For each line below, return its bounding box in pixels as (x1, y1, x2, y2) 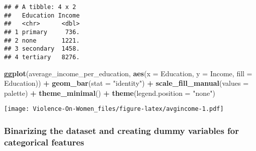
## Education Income (4, 12, 80, 19)
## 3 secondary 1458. (4, 45, 80, 53)
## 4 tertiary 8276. (4, 53, 80, 61)
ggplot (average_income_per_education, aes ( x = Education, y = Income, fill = (4, 68, 252, 78)
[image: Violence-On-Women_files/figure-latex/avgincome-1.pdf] (4, 105, 224, 113)
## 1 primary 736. (4, 28, 80, 36)
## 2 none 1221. (4, 37, 80, 44)
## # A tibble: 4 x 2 (4, 4, 76, 11)
